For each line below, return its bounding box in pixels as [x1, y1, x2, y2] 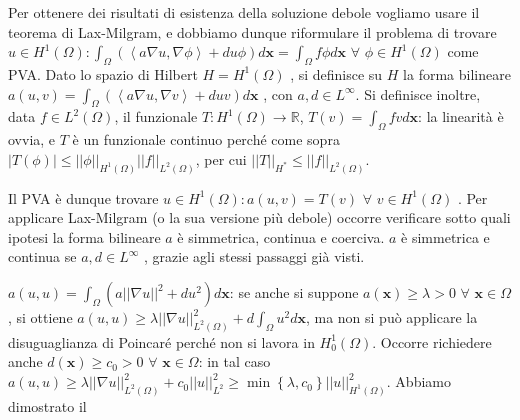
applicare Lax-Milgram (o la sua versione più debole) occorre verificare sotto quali [8, 207, 511, 228]
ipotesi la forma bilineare [8, 226, 161, 247]
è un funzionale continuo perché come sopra [72, 129, 340, 150]
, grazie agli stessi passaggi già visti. [143, 246, 365, 267]
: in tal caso [198, 351, 271, 372]
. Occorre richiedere [372, 331, 492, 352]
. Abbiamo [386, 371, 451, 392]
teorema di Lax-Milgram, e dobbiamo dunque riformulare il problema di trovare [8, 21, 497, 42]
